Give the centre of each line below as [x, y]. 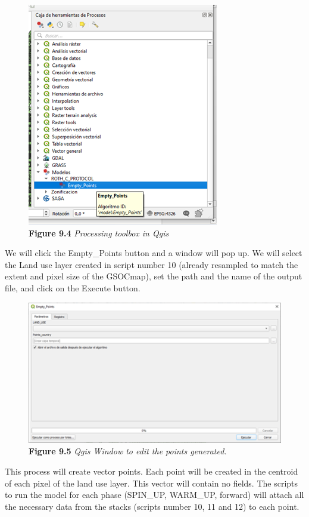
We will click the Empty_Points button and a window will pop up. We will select [154, 253]
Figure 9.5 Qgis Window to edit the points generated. [128, 451]
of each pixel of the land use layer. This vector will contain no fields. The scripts [152, 483]
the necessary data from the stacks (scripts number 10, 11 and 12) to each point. [152, 506]
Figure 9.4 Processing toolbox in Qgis [99, 233]
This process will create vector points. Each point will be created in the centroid [152, 471]
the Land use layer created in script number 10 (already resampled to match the [152, 264]
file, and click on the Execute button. [73, 287]
